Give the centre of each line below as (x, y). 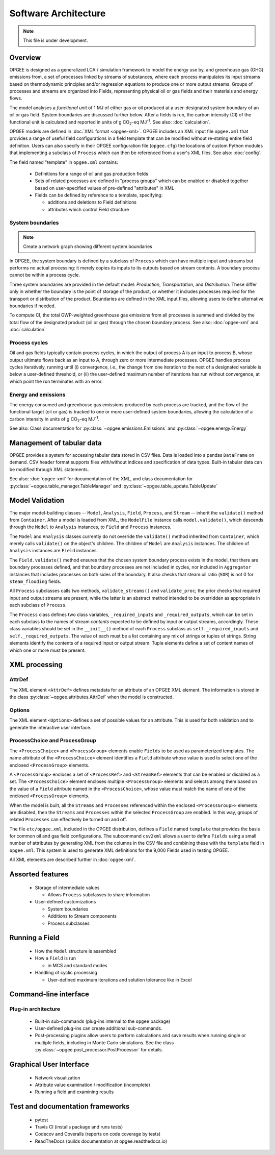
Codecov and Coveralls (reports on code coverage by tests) (98, 1134)
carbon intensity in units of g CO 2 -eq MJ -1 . (54, 419)
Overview (25, 57)
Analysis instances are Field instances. (54, 551)
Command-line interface (49, 994)
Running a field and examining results (74, 1092)
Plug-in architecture (35, 1009)
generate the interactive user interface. (50, 727)
